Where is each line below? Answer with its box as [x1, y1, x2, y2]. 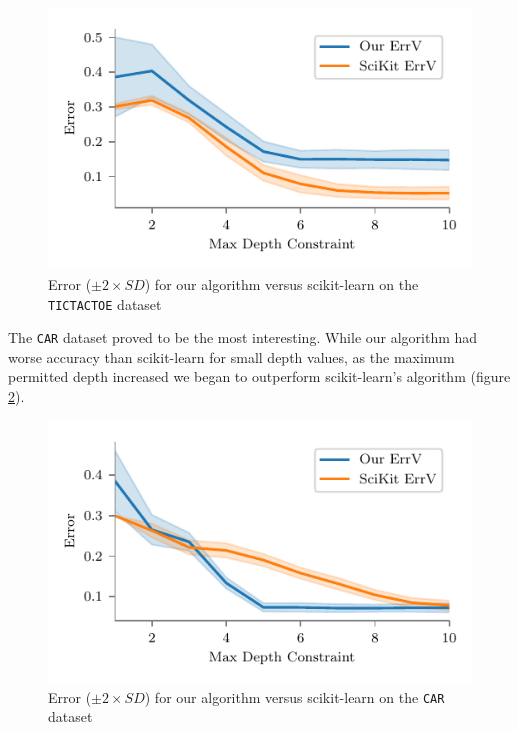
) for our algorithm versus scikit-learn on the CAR [144, 686, 445, 707]
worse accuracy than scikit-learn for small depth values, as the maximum [8, 346, 455, 367]
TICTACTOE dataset [48, 293, 162, 314]
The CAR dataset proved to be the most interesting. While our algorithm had [8, 327, 478, 348]
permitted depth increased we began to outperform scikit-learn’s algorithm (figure [8, 366, 511, 387]
